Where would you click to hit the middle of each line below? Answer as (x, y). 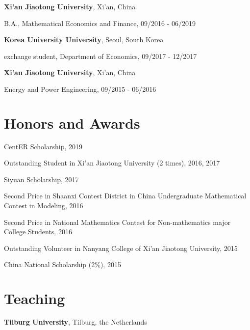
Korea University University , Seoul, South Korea (84, 40)
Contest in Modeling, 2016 (44, 206)
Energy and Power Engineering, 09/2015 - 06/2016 (80, 89)
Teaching (35, 298)
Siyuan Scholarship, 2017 (41, 179)
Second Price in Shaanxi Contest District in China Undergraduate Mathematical (125, 196)
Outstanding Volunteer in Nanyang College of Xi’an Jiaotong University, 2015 (121, 248)
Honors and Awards (72, 123)
